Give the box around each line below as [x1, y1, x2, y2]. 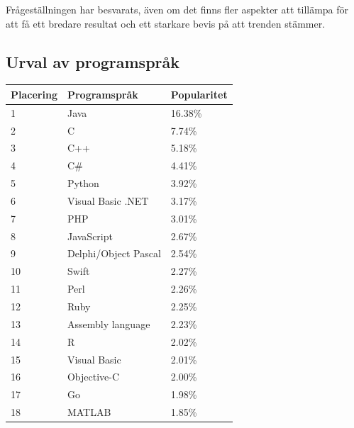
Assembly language [67, 316, 150, 331]
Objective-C [67, 369, 120, 384]
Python [67, 176, 99, 191]
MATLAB [67, 405, 111, 419]
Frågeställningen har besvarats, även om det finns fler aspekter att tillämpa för [6, 2, 349, 16]
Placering [11, 86, 57, 101]
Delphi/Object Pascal [67, 246, 161, 261]
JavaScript [67, 228, 113, 243]
